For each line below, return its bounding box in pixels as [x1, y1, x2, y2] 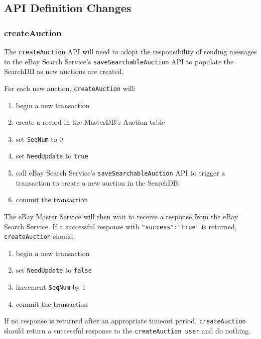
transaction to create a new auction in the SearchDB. [16, 177, 180, 188]
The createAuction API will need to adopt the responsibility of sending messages [4, 46, 257, 56]
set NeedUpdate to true [16, 150, 88, 161]
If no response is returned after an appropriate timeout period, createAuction [4, 315, 246, 326]
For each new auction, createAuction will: [4, 82, 136, 93]
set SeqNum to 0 [16, 133, 63, 144]
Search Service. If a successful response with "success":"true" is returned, [4, 221, 237, 231]
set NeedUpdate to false [16, 265, 92, 275]
